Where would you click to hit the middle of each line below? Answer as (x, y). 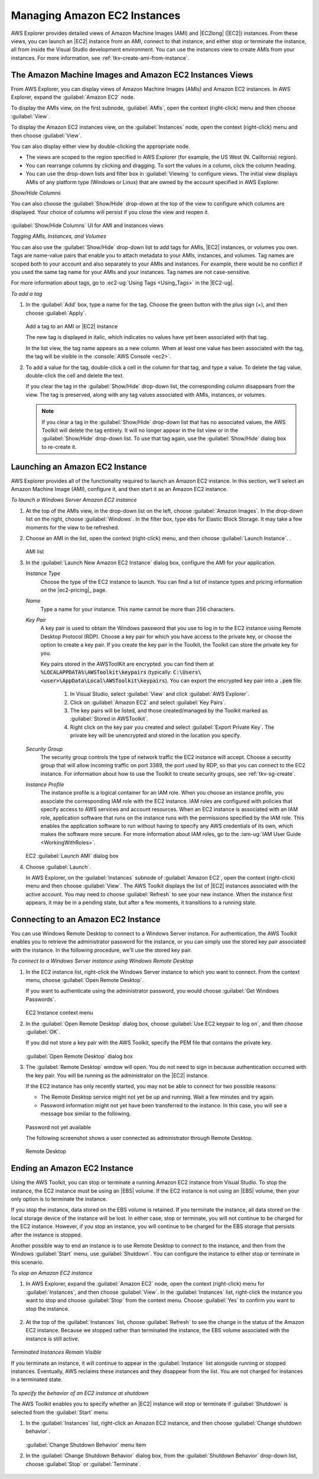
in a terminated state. (37, 1380)
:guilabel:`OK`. (43, 1032)
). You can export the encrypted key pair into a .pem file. (234, 680)
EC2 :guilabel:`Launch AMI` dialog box (72, 856)
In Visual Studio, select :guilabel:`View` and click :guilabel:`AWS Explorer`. (160, 694)
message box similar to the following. (86, 1114)
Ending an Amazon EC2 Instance (72, 1168)
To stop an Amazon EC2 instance (52, 1273)
